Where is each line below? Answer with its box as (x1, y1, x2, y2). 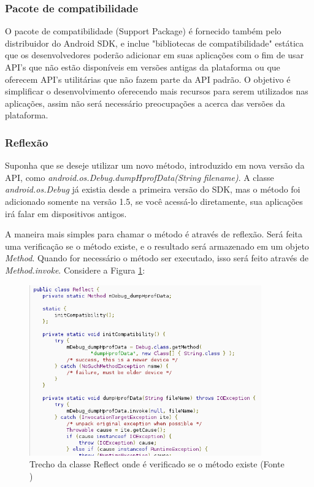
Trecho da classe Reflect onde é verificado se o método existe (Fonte (29, 458, 285, 470)
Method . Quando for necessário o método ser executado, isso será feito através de (5, 251, 309, 264)
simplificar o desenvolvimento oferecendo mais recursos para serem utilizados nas (5, 85, 308, 98)
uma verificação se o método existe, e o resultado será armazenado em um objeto (5, 239, 309, 252)
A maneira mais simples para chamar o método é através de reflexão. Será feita (5, 228, 303, 240)
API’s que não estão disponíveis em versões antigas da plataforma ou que (5, 61, 280, 73)
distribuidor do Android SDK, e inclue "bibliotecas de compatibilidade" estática (5, 36, 304, 49)
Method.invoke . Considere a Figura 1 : (5, 263, 145, 276)
